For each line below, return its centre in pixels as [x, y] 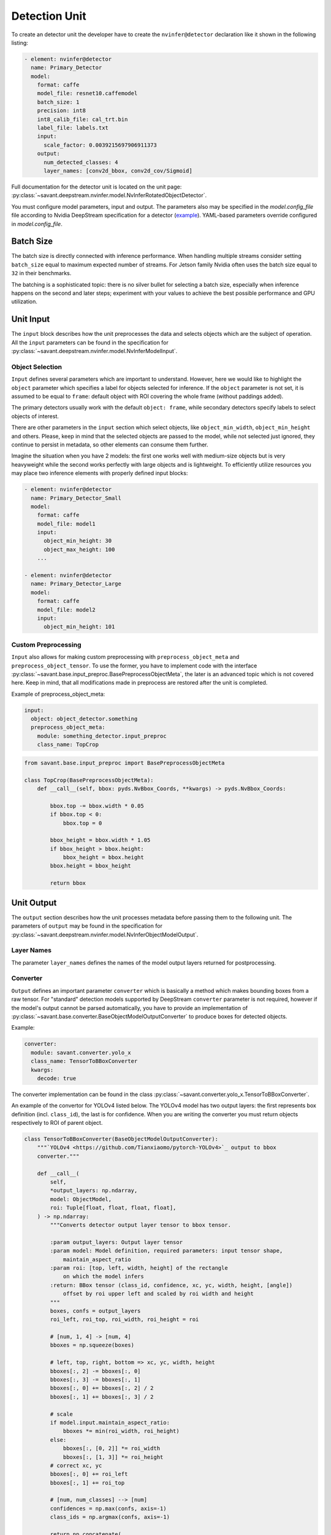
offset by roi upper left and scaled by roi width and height [158, 1294]
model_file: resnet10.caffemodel [87, 93]
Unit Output [34, 903]
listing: [20, 42]
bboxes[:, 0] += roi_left [89, 1474]
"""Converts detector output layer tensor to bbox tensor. [141, 1225]
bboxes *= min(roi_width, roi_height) [121, 1431]
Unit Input [31, 319]
